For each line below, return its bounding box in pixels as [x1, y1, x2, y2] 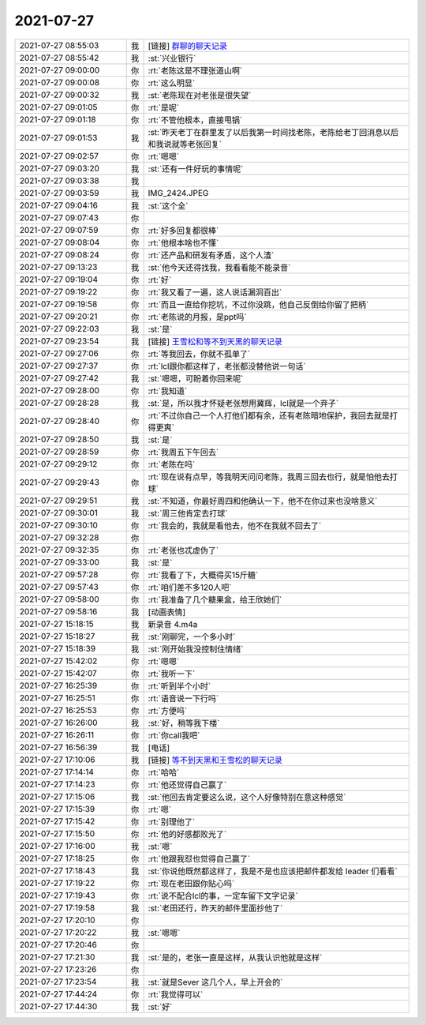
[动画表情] [148, 606, 185, 618]
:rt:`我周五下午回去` [148, 446, 219, 457]
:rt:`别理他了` [148, 816, 196, 827]
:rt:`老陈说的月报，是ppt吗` [148, 311, 248, 322]
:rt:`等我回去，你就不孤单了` [148, 348, 251, 359]
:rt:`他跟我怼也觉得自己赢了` [148, 853, 251, 864]
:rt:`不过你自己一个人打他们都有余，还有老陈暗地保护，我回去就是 [148, 410, 390, 421]
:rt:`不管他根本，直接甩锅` [148, 115, 243, 126]
